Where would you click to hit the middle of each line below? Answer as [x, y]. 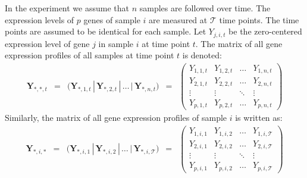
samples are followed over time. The [205, 8]
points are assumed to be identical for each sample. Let [106, 31]
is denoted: [202, 55]
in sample [116, 43]
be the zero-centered [265, 31]
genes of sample [112, 19]
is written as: [259, 118]
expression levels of [40, 19]
